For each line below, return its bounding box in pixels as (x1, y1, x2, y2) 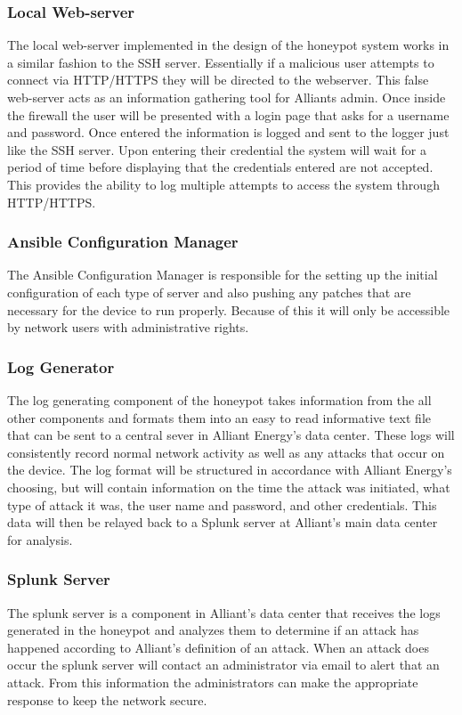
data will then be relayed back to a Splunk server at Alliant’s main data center (7, 513, 438, 532)
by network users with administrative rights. (7, 318, 249, 337)
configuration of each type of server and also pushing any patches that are (7, 282, 411, 301)
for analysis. (7, 530, 73, 548)
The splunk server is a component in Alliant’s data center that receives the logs (7, 603, 441, 622)
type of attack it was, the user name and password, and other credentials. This (7, 495, 437, 514)
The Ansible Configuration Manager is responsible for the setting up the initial (7, 265, 438, 284)
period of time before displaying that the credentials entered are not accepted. (7, 158, 434, 176)
